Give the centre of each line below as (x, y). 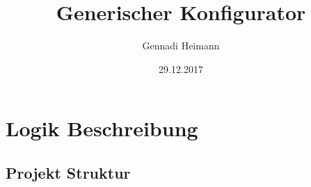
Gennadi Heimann (181, 46)
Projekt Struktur (68, 172)
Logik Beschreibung (102, 128)
